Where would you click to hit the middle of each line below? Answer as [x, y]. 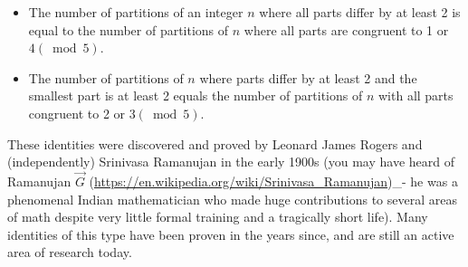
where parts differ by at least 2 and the [308, 77]
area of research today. [70, 252]
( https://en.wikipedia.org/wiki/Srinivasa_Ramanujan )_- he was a [273, 181]
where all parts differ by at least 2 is [360, 12]
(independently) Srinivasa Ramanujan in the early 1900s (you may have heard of [231, 162]
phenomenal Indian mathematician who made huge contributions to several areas [232, 199]
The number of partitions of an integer [136, 12]
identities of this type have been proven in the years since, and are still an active [231, 234]
